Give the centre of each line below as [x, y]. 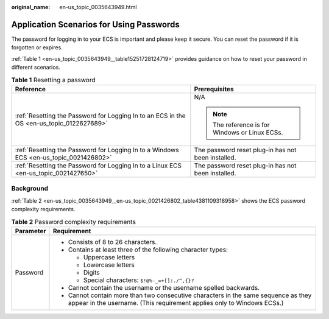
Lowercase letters [109, 265]
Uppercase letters [109, 257]
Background [30, 189]
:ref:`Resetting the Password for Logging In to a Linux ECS [98, 166]
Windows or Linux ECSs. [248, 132]
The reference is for [241, 125]
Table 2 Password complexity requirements [74, 222]
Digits [91, 272]
